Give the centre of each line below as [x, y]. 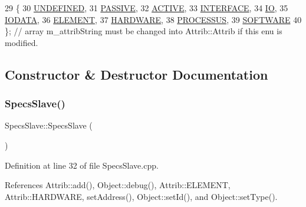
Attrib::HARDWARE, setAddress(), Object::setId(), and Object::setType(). [141, 196]
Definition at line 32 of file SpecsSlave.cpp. [82, 165]
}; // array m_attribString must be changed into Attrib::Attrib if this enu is [144, 31]
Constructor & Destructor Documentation [136, 74]
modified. [22, 42]
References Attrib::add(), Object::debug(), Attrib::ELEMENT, [118, 185]
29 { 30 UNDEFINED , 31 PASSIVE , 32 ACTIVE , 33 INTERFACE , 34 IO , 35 [147, 8]
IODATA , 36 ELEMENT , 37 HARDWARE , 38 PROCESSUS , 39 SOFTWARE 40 [153, 19]
